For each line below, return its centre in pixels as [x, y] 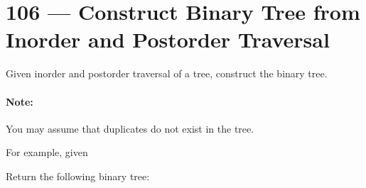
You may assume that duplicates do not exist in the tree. [130, 128]
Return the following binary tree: [78, 176]
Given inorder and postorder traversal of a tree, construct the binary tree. [167, 73]
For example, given [47, 152]
